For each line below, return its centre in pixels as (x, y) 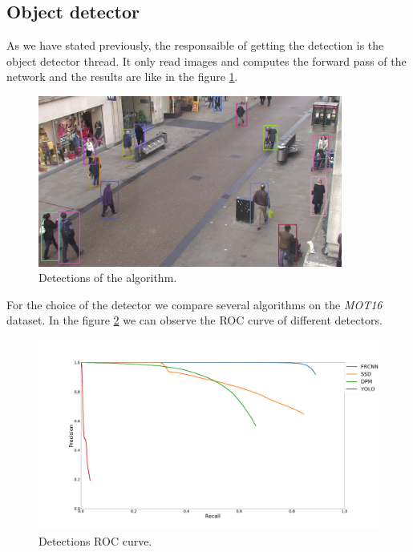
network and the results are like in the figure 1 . (122, 77)
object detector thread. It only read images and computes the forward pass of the (206, 60)
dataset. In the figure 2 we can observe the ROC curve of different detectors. (194, 320)
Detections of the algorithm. (108, 278)
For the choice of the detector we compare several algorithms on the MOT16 (194, 304)
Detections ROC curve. (95, 540)
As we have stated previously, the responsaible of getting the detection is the (195, 45)
